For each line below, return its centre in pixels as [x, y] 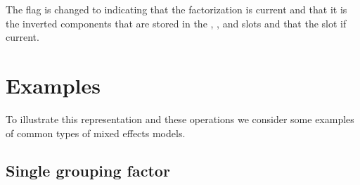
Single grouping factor [88, 171]
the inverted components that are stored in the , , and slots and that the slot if [176, 23]
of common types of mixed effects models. [96, 133]
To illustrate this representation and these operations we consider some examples [180, 119]
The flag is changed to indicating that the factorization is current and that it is [176, 9]
